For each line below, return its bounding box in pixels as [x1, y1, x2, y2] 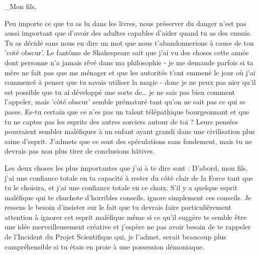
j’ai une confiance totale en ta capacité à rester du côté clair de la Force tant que [5, 172, 253, 183]
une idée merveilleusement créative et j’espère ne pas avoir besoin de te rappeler [5, 221, 251, 232]
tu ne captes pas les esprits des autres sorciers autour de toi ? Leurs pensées [5, 116, 238, 126]
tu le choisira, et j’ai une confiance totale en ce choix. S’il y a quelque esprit [5, 182, 238, 193]
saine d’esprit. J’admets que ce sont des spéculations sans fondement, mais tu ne [5, 136, 252, 146]
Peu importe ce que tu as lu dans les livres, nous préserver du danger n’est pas [5, 18, 246, 28]
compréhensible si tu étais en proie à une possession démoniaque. [5, 241, 205, 251]
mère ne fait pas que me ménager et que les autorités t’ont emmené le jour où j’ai [5, 67, 255, 77]
